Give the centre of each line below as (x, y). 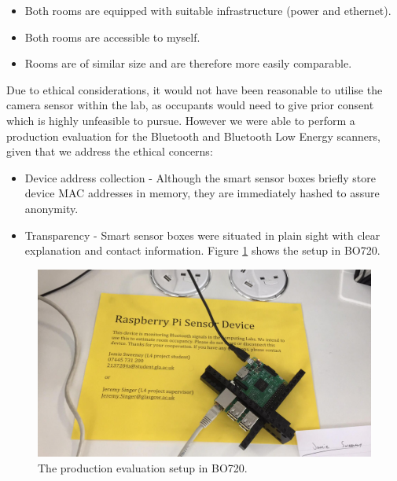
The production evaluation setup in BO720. (143, 467)
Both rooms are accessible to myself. (112, 37)
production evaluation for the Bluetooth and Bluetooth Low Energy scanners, (193, 136)
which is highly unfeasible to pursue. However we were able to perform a (181, 120)
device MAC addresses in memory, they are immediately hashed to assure (202, 193)
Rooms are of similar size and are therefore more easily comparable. (188, 63)
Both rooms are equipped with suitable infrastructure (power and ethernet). (208, 10)
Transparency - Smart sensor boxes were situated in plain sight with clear (202, 235)
